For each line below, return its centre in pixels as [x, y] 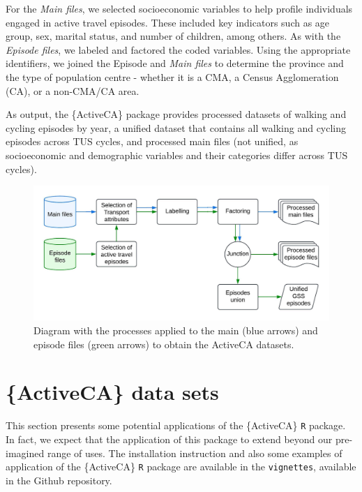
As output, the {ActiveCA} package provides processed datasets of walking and [176, 114]
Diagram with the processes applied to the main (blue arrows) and [176, 330]
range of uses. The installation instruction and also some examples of [195, 453]
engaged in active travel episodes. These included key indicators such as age [168, 22]
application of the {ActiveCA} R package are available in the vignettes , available [181, 467]
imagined [25, 453]
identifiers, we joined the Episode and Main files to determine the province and [175, 63]
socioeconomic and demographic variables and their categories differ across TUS [177, 155]
